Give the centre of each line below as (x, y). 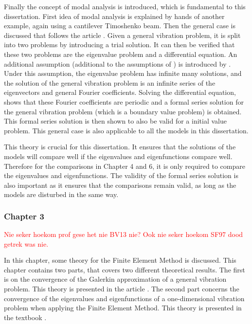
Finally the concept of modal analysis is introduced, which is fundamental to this (125, 6)
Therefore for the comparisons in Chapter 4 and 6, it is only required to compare (125, 166)
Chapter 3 (24, 216)
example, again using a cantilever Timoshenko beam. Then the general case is (120, 26)
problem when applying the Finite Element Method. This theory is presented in (123, 308)
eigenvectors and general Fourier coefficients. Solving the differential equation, (120, 92)
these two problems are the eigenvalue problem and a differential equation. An (121, 54)
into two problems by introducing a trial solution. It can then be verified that (119, 45)
